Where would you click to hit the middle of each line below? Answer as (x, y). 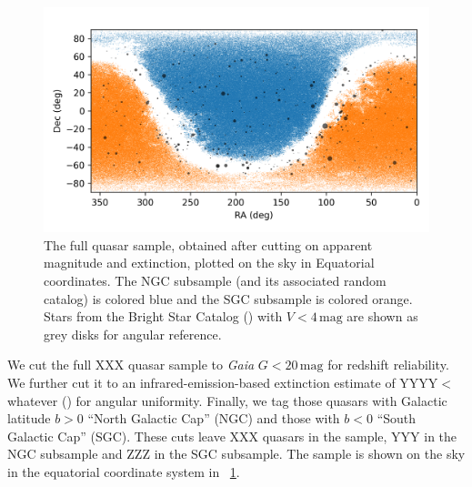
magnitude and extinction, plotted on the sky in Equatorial (209, 263)
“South (397, 418)
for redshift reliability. (388, 365)
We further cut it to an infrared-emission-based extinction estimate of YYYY (223, 382)
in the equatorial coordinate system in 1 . (124, 471)
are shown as (382, 316)
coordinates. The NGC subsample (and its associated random (215, 280)
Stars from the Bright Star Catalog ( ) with (163, 316)
